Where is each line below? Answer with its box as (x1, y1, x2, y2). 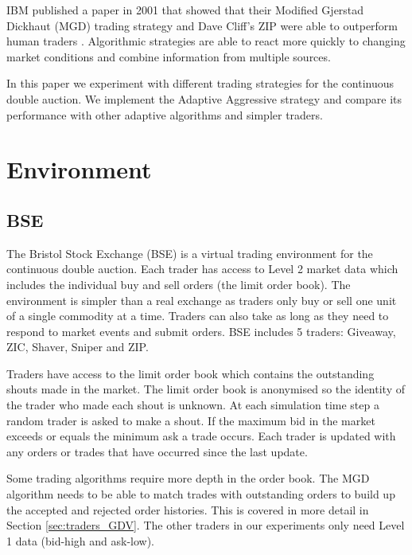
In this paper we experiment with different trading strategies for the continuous (6, 75, 395, 92)
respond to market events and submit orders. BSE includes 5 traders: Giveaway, (6, 322, 396, 339)
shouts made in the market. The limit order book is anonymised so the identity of (6, 381, 405, 397)
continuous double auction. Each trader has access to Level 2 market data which (6, 260, 398, 277)
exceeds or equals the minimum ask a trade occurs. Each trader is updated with (6, 428, 396, 444)
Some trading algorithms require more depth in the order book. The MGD (6, 470, 370, 487)
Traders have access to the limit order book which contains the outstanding (6, 365, 375, 381)
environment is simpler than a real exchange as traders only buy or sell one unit (6, 291, 397, 308)
